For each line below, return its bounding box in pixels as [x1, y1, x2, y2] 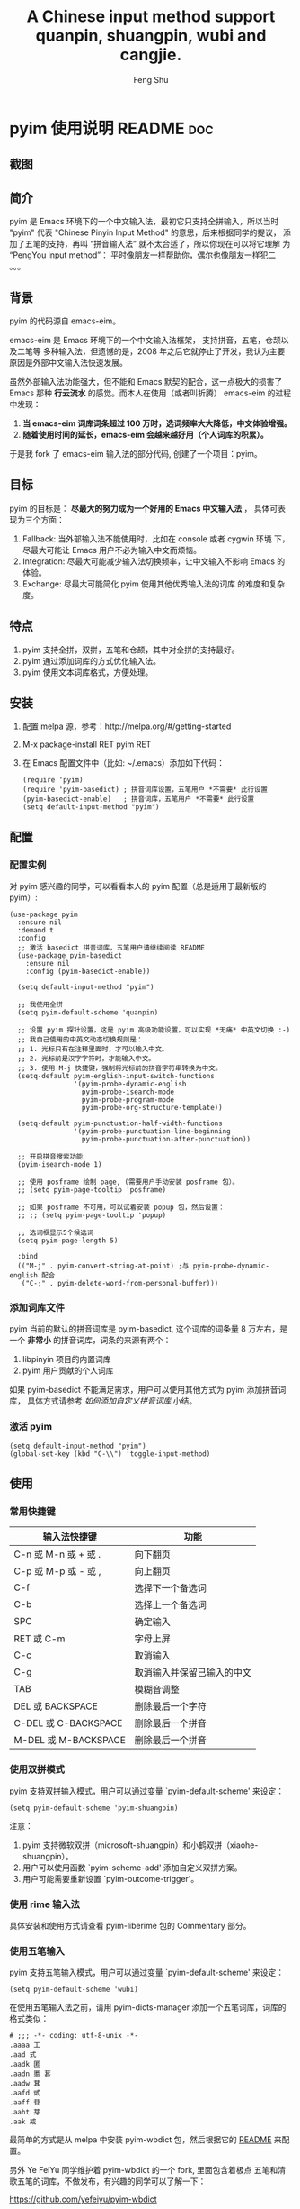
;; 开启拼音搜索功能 [17, 1152, 84, 1161]
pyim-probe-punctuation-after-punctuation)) [81, 1135, 251, 1144]
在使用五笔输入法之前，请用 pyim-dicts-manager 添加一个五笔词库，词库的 [9, 2002, 287, 2013]
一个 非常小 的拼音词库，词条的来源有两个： [9, 1335, 172, 1346]
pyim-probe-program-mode [81, 1095, 175, 1104]
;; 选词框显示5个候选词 [17, 1228, 94, 1238]
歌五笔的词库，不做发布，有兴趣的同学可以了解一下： [9, 2176, 207, 2186]
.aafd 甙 [9, 2088, 40, 2098]
